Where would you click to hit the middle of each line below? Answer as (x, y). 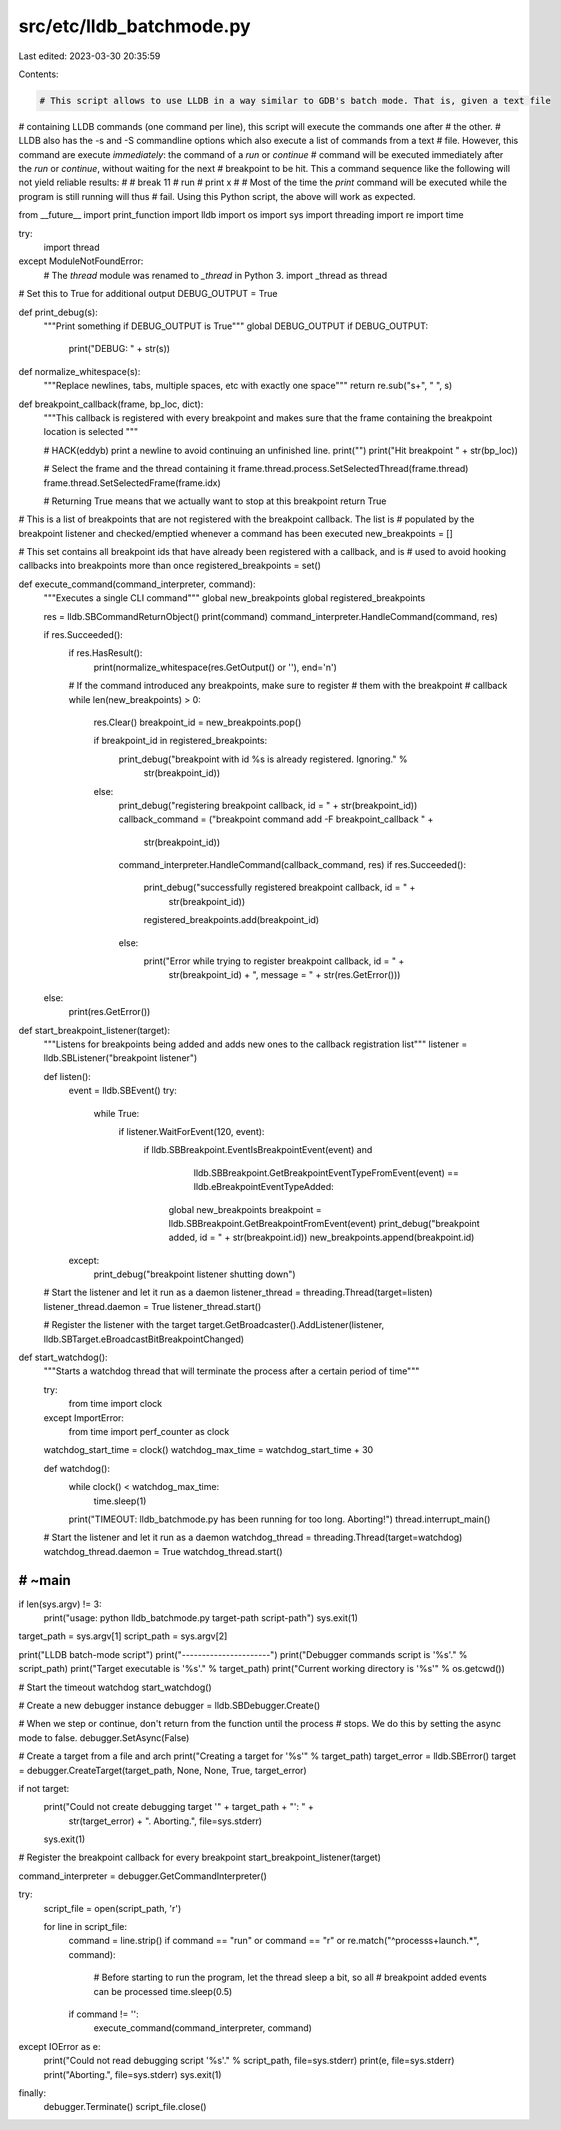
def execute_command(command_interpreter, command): (137, 584)
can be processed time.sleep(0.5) (163, 1991)
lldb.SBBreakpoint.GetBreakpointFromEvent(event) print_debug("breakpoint (324, 1223)
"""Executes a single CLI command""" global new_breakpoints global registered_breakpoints (234, 598)
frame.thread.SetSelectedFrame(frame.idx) (132, 482)
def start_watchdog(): (63, 1357)
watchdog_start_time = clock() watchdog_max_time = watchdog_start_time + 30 (208, 1450)
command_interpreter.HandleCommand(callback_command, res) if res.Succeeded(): (292, 865)
